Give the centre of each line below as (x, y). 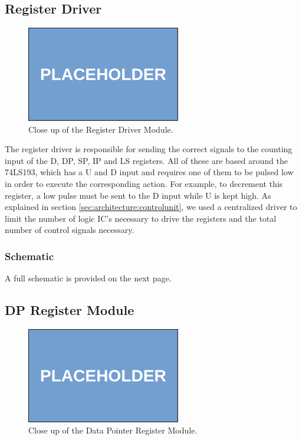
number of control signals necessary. (70, 230)
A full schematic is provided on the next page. (88, 278)
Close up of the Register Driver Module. (101, 129)
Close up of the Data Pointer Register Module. (113, 430)
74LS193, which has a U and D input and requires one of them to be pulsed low (149, 172)
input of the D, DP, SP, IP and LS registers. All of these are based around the (147, 160)
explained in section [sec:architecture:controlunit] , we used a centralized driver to (151, 207)
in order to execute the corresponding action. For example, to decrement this (144, 184)
